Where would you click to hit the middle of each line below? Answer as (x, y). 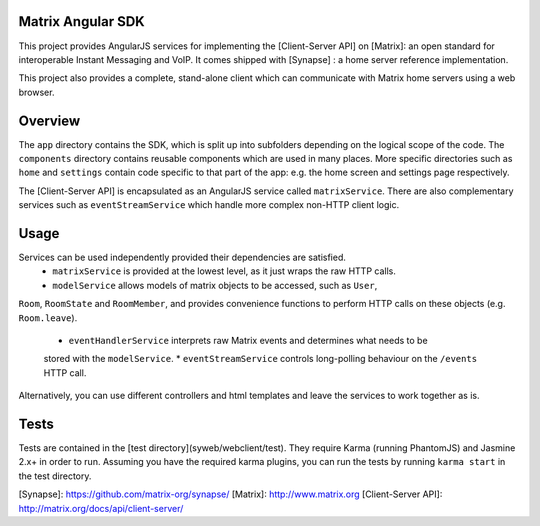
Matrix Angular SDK (81, 21)
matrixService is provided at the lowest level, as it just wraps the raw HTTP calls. (224, 271)
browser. (36, 92)
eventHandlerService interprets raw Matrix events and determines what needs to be (248, 341)
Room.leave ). (48, 317)
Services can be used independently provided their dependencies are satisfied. (182, 257)
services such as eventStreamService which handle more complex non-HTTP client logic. (209, 205)
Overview (49, 120)
